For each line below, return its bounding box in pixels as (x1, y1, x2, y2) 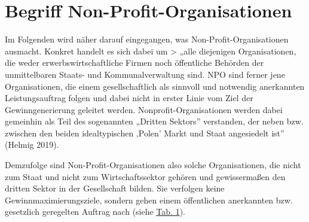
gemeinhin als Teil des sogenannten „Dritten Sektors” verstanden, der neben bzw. (5, 115, 304, 127)
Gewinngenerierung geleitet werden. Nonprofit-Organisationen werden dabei (5, 103, 283, 115)
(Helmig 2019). (5, 138, 59, 151)
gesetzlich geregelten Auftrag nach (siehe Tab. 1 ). (5, 205, 185, 218)
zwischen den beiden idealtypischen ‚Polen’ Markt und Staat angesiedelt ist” (5, 126, 284, 139)
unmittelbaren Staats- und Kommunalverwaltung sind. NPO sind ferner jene (5, 68, 285, 80)
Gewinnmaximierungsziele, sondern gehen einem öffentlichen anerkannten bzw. (5, 193, 293, 206)
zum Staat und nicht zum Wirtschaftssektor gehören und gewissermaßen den (5, 170, 286, 183)
